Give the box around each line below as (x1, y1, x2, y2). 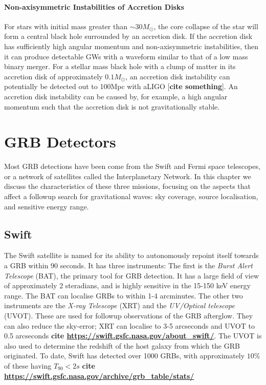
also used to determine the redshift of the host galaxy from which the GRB (4, 340, 240, 351)
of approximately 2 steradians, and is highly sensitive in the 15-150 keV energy (4, 280, 251, 291)
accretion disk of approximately (4, 71, 103, 81)
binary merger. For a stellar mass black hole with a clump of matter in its (4, 61, 236, 72)
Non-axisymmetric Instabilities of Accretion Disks (4, 1, 184, 12)
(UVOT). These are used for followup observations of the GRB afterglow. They (4, 310, 253, 320)
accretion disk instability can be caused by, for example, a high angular (4, 91, 228, 101)
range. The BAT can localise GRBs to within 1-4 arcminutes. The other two (4, 290, 243, 301)
